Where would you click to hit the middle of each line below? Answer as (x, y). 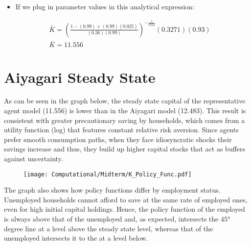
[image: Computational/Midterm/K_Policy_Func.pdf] (108, 174)
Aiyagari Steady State (80, 77)
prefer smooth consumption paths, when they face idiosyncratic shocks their (118, 139)
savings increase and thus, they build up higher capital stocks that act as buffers (125, 149)
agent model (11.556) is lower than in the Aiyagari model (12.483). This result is (125, 110)
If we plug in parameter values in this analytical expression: (105, 6)
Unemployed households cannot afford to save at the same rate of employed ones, (126, 199)
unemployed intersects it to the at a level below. (76, 238)
